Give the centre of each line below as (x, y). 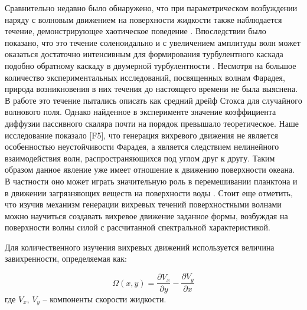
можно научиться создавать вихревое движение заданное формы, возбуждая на (146, 215)
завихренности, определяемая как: (66, 258)
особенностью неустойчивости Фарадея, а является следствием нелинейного (142, 146)
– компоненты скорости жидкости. (104, 299)
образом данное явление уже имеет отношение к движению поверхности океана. (150, 169)
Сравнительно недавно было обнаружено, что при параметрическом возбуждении (151, 8)
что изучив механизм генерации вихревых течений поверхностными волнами (143, 204)
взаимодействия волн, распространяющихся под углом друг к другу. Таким (140, 158)
